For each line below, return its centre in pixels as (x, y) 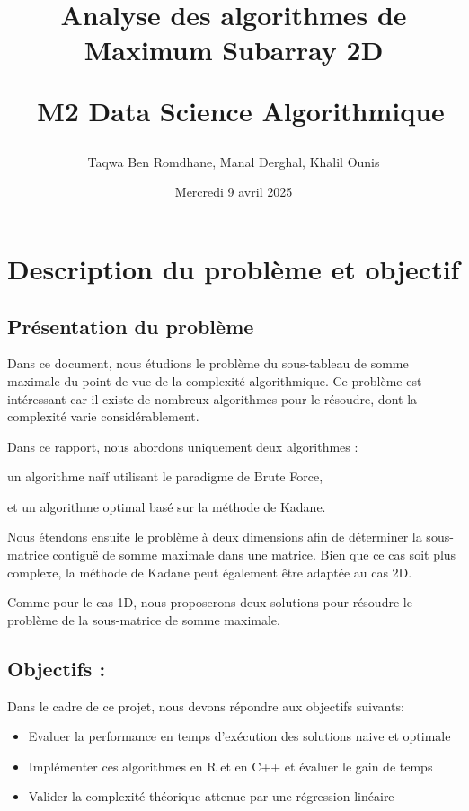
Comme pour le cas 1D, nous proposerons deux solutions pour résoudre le (210, 602)
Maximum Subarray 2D (234, 50)
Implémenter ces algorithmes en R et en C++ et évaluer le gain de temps (230, 766)
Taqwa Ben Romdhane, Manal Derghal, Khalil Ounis (234, 161)
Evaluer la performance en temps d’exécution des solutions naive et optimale (239, 736)
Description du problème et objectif (234, 268)
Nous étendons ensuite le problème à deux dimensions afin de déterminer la (215, 537)
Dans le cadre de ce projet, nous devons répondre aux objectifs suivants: (206, 705)
